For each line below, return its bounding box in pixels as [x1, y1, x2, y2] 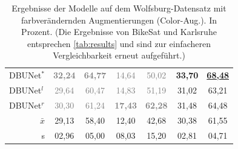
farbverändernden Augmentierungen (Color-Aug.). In [21, 13, 217, 26]
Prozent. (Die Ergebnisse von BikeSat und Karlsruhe [21, 25, 217, 38]
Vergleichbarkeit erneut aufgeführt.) [53, 49, 185, 62]
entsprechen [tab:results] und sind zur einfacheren [27, 37, 211, 49]
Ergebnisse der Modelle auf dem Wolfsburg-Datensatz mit [12, 2, 226, 14]
